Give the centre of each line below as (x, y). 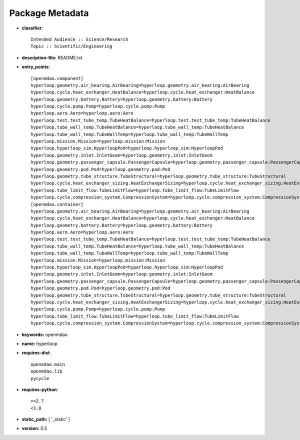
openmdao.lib (46, 371)
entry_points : (36, 67)
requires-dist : (36, 353)
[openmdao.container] (57, 204)
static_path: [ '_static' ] (46, 419)
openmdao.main (48, 364)
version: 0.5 (34, 428)
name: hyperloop (39, 343)
